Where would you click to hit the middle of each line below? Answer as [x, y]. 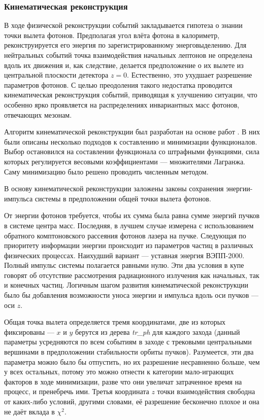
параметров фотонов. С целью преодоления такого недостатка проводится [118, 84]
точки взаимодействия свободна [206, 391]
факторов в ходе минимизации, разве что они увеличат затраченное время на [123, 381]
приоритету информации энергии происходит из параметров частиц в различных [129, 245]
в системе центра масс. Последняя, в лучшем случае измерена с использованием [129, 225]
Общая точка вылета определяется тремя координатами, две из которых [115, 322]
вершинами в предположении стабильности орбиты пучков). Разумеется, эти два [129, 352]
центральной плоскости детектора [56, 75]
